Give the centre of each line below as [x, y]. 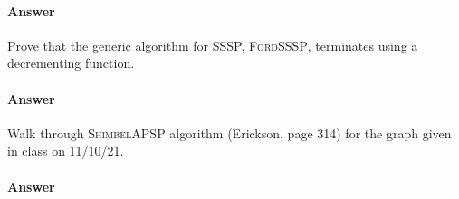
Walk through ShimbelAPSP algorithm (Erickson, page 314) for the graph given [229, 133]
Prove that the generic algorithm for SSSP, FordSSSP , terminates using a [213, 45]
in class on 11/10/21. [66, 151]
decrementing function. [71, 63]
